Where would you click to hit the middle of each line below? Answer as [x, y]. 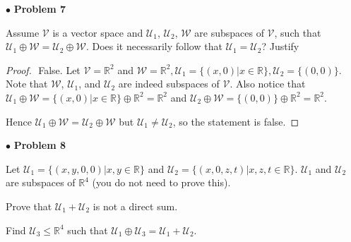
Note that [27, 84]
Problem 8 [40, 145]
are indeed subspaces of [169, 84]
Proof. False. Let [43, 69]
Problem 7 [40, 8]
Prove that [29, 206]
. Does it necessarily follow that [154, 46]
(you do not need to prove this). [161, 182]
